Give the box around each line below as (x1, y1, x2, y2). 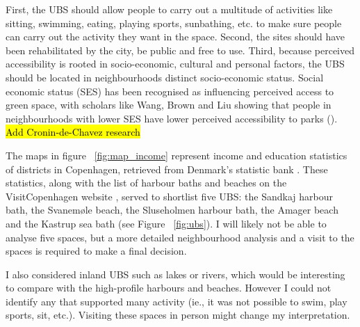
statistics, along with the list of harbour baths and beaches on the (6, 175, 287, 190)
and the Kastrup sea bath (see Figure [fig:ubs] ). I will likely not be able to (6, 216, 327, 230)
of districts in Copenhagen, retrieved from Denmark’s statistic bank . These (6, 161, 328, 176)
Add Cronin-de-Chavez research (6, 125, 140, 139)
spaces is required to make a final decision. (6, 244, 187, 258)
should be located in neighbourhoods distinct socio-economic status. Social (6, 70, 324, 84)
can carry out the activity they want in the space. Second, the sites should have (6, 29, 345, 44)
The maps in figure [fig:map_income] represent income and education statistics (6, 147, 347, 162)
